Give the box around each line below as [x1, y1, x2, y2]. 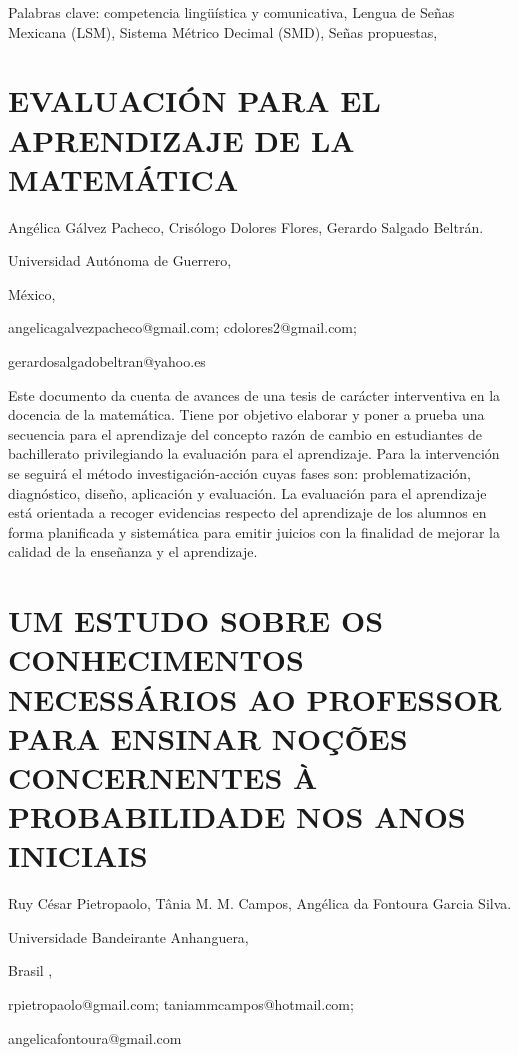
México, [8, 283, 56, 304]
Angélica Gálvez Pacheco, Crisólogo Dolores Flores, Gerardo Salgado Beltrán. [8, 216, 484, 237]
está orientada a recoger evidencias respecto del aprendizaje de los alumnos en [8, 502, 487, 523]
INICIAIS [8, 835, 148, 876]
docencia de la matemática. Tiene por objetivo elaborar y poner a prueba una [8, 404, 485, 425]
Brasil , [8, 960, 53, 981]
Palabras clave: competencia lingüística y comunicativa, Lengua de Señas [8, 2, 455, 22]
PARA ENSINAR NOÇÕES [8, 717, 408, 758]
